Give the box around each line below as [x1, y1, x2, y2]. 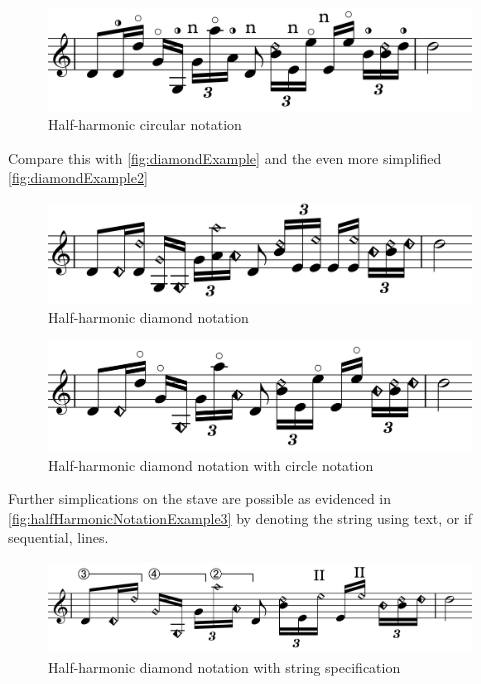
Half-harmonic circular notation [48, 114, 242, 135]
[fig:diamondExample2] [8, 167, 148, 188]
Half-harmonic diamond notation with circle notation [48, 454, 374, 475]
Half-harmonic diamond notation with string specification [48, 656, 401, 677]
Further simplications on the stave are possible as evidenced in [8, 488, 392, 509]
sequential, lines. [8, 527, 109, 548]
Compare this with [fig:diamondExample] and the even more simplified [8, 147, 442, 168]
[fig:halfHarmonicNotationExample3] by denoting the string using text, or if [8, 507, 473, 528]
